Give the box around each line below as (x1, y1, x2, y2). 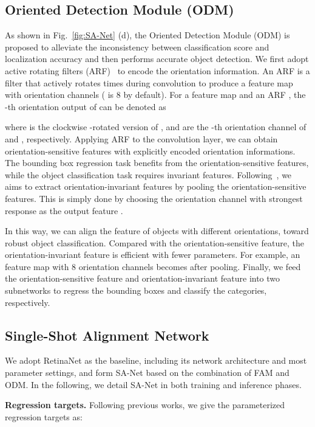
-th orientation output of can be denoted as (5, 100, 166, 113)
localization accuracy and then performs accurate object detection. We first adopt (5, 52, 309, 65)
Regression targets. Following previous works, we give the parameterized (5, 398, 285, 411)
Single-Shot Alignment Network (5, 325, 209, 344)
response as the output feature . (5, 204, 123, 217)
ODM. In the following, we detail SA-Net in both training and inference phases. (5, 378, 302, 391)
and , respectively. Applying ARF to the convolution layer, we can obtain (5, 132, 278, 145)
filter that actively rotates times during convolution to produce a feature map (5, 76, 293, 89)
